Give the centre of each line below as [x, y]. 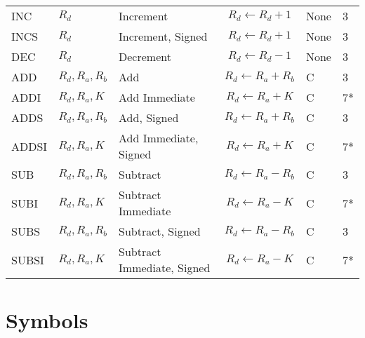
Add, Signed [149, 117]
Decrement [145, 56]
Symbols [47, 320]
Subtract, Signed [160, 231]
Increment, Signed [163, 36]
